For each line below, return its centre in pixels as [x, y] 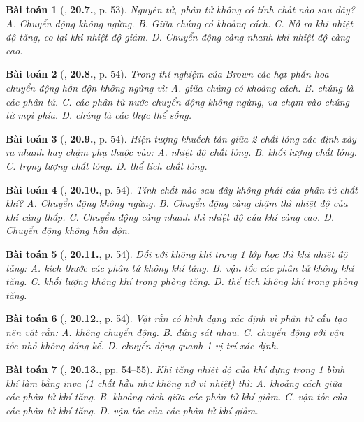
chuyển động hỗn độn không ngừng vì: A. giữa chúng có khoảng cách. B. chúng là [180, 87]
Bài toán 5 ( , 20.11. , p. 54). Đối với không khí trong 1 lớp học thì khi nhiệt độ [177, 253]
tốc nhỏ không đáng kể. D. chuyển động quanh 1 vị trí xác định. [143, 345]
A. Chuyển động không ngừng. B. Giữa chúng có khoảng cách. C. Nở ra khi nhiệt [179, 23]
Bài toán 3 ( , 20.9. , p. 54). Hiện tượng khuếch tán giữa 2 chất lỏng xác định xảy [181, 138]
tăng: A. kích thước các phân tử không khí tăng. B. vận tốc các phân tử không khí [180, 267]
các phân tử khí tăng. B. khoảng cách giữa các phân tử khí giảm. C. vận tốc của [176, 396]
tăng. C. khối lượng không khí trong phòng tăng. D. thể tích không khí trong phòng [182, 281]
